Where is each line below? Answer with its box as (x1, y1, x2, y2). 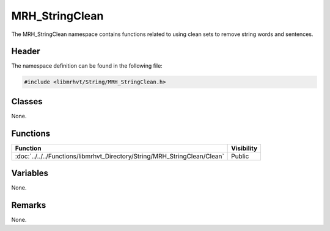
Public (231, 152, 249, 160)
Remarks (11, 200, 46, 210)
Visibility (231, 144, 258, 152)
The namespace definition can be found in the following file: (11, 62, 163, 69)
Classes (11, 96, 43, 107)
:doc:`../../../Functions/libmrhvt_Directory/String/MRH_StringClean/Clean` (15, 152, 224, 160)
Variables (11, 168, 49, 179)
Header (11, 46, 40, 57)
